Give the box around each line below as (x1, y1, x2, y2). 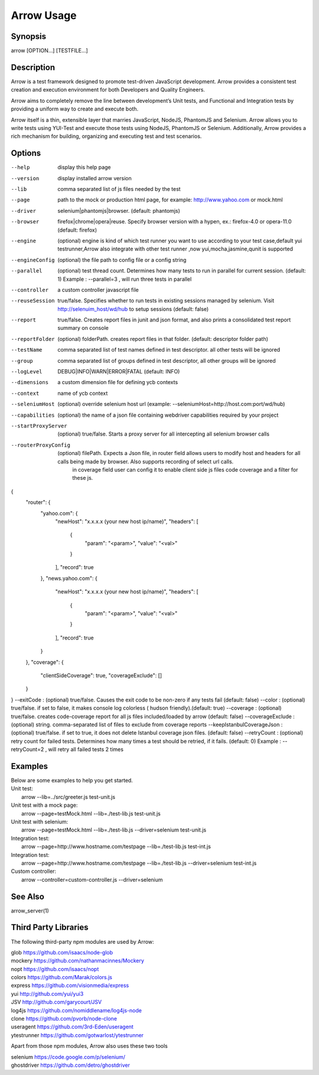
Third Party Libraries (11, 923, 89, 933)
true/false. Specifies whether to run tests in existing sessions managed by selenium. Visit (57, 297, 275, 304)
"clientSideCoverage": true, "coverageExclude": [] (40, 671, 162, 679)
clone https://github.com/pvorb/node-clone (11, 1015, 118, 1022)
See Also (11, 891, 44, 901)
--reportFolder (11, 336, 56, 342)
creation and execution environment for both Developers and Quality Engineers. (11, 86, 205, 93)
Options (11, 148, 41, 158)
